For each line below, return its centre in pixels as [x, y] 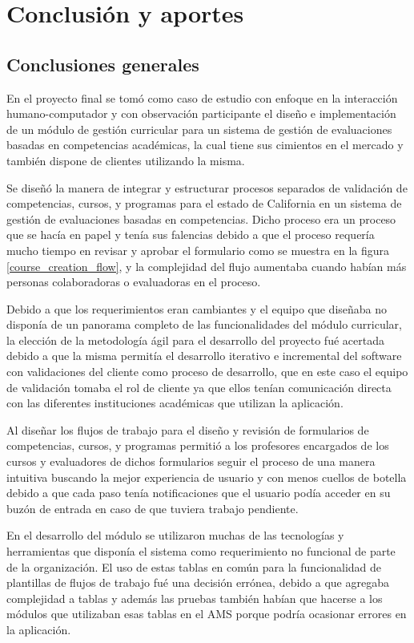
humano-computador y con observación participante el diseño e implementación [201, 113]
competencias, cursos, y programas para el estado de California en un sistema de [204, 203]
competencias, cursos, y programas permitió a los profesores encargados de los [198, 445]
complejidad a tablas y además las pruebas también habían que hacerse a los [195, 598]
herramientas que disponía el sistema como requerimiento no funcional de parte [201, 551]
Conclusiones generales [103, 64]
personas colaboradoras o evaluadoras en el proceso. [134, 282]
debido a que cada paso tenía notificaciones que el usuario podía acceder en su [199, 493]
